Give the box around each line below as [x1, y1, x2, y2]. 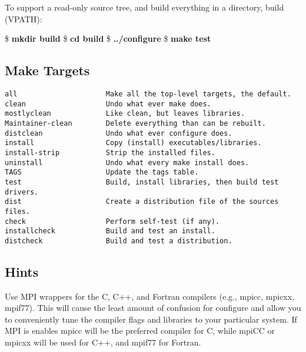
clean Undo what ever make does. [5, 99, 211, 108]
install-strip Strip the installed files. [5, 148, 215, 157]
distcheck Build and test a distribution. [5, 236, 232, 245]
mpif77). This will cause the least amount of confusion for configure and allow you [5, 301, 301, 314]
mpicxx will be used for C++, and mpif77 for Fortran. [5, 336, 201, 348]
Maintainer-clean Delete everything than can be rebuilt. [5, 119, 266, 128]
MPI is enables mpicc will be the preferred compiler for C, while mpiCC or [5, 324, 275, 337]
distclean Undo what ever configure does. [5, 129, 232, 138]
